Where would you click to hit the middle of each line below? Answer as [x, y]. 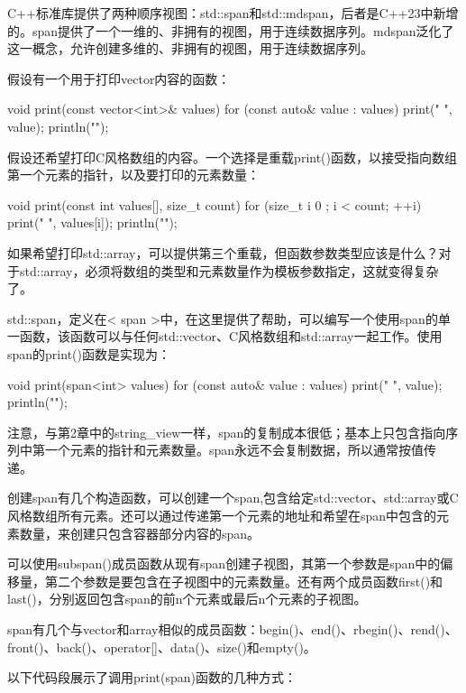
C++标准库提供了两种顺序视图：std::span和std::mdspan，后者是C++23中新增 [233, 13]
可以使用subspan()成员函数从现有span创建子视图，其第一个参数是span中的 [224, 564]
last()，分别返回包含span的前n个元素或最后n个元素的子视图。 [187, 599]
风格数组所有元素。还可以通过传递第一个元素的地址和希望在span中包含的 [222, 516]
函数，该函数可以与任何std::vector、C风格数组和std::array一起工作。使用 [231, 336]
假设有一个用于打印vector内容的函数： [119, 78]
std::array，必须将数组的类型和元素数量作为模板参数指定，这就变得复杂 [229, 270]
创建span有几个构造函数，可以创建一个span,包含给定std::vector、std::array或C [233, 498]
